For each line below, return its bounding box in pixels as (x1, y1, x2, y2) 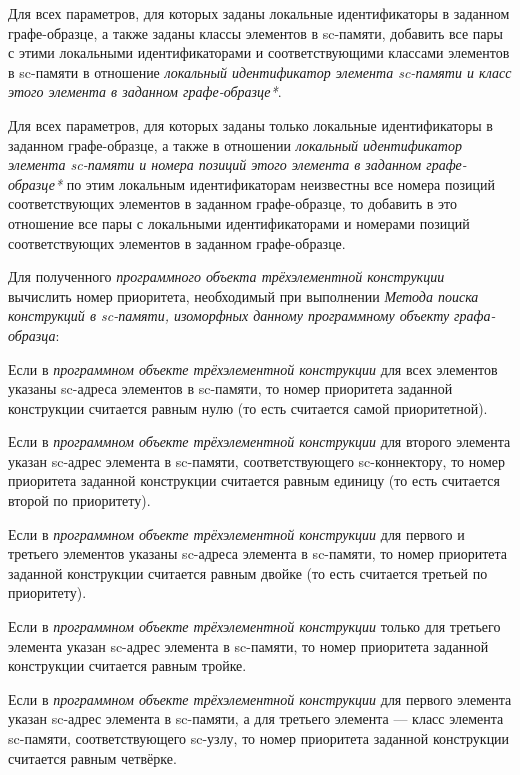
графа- (454, 305, 496, 326)
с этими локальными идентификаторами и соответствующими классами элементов (8, 42, 510, 63)
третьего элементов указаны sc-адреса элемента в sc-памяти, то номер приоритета (8, 543, 508, 564)
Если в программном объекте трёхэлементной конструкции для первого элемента (8, 688, 512, 709)
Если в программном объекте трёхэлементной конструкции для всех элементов (8, 358, 498, 379)
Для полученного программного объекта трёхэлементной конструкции (8, 266, 445, 287)
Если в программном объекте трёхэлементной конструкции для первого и (8, 523, 465, 544)
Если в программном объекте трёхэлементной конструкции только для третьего (8, 616, 501, 637)
